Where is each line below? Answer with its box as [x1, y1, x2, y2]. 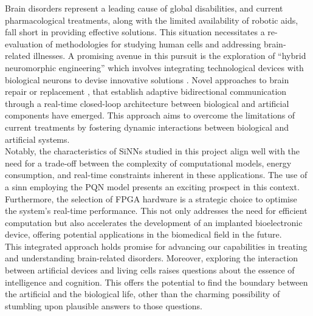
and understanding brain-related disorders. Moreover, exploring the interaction [5, 252, 298, 264]
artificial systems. [5, 132, 70, 145]
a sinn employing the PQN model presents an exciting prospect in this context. [5, 180, 300, 193]
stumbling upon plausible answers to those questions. [5, 299, 202, 312]
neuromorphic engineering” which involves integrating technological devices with [5, 61, 304, 74]
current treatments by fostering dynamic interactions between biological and [5, 120, 289, 133]
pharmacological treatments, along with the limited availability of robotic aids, [5, 13, 298, 26]
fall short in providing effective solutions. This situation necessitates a [5, 26, 265, 38]
